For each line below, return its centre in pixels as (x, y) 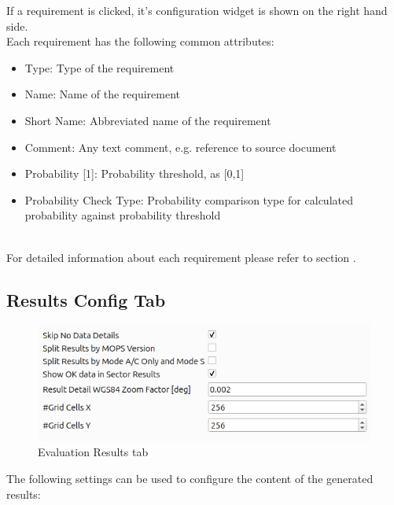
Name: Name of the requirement (103, 94)
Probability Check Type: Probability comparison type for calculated (189, 199)
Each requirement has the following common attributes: (140, 41)
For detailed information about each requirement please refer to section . (181, 257)
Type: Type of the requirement (99, 67)
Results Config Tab (86, 299)
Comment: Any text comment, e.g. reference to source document (180, 147)
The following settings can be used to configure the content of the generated (190, 479)
